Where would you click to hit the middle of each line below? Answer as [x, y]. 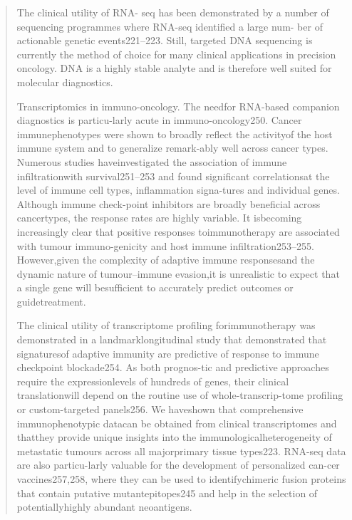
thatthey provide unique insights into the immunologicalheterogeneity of [174, 437]
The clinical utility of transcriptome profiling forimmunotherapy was [166, 325]
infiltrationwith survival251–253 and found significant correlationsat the [173, 176]
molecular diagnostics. [65, 82]
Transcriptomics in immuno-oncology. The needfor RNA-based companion [178, 106]
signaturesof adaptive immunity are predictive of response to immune [168, 353]
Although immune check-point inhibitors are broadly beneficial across [169, 203]
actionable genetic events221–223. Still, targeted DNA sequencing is [165, 40]
